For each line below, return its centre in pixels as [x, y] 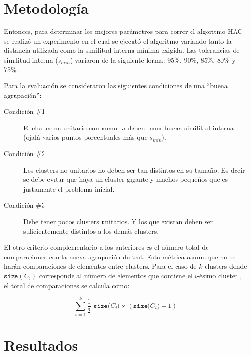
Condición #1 [24, 111]
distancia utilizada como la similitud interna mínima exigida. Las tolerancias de [122, 50]
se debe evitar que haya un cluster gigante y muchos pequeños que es [126, 179]
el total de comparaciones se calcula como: [67, 285]
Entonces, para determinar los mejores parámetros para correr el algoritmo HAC [123, 31]
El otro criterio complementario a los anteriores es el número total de [106, 247]
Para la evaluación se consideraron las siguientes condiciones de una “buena [116, 86]
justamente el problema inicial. [69, 188]
